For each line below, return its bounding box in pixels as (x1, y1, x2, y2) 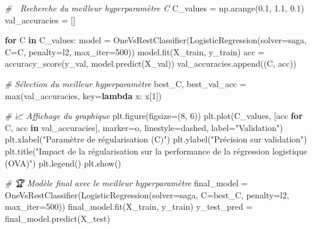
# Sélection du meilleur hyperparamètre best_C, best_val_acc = (5, 77, 246, 90)
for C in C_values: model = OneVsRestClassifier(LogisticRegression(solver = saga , (5, 34, 307, 46)
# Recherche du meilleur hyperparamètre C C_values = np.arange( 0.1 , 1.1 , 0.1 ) (5, 2, 305, 14)
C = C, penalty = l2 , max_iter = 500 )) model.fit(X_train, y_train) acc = (5, 45, 265, 58)
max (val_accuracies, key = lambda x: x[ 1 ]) (5, 89, 162, 102)
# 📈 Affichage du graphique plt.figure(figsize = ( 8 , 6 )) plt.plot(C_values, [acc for (5, 109, 303, 122)
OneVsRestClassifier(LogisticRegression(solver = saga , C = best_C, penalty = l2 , (5, 188, 289, 201)
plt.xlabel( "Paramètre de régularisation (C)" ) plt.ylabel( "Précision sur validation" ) (5, 133, 307, 145)
